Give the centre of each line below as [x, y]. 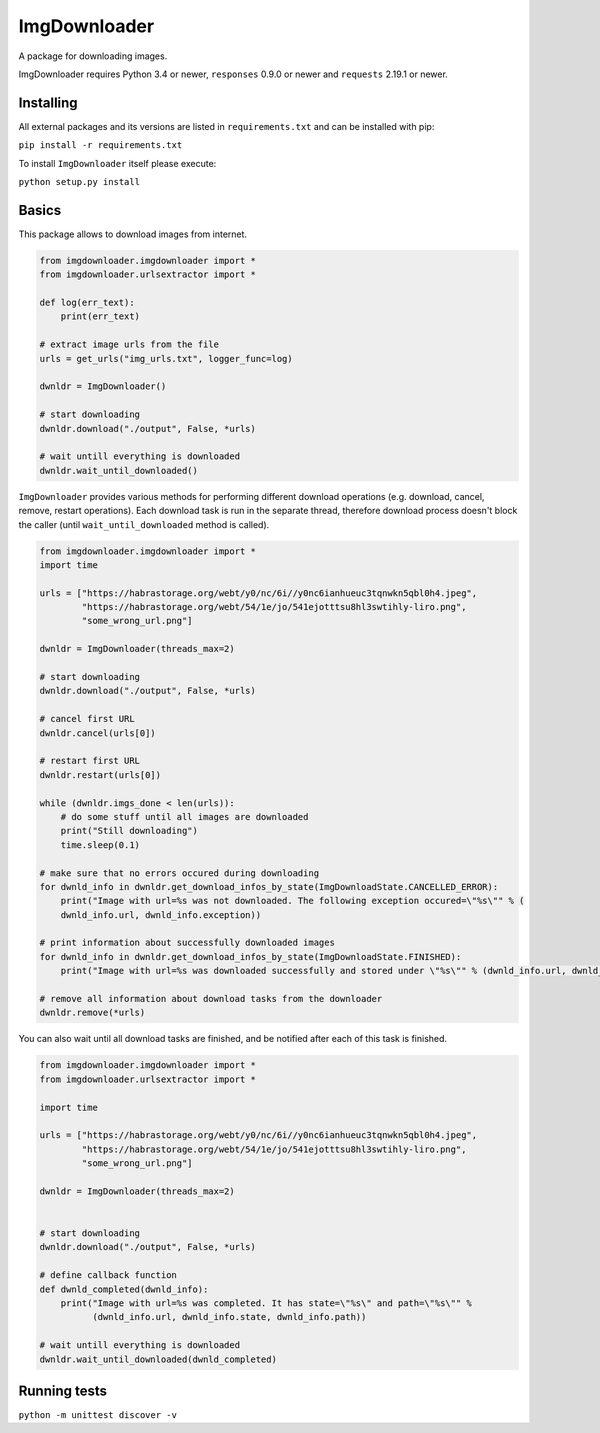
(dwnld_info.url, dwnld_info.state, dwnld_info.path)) [229, 1317]
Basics [40, 210]
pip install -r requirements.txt [100, 145]
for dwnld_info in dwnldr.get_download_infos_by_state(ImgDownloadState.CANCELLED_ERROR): [269, 886]
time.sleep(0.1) [100, 844]
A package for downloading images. [93, 56]
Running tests [63, 1390]
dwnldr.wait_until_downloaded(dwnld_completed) [158, 1359]
